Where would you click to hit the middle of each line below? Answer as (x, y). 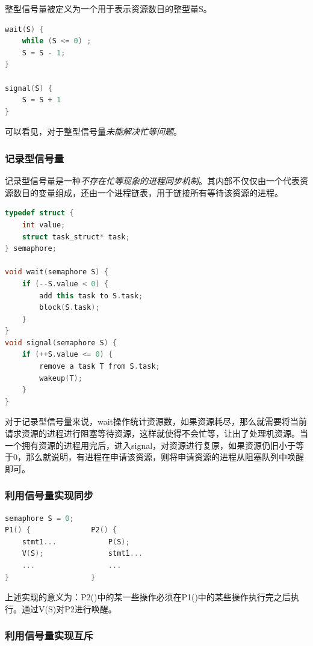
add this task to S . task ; (91, 296)
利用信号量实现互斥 (49, 635)
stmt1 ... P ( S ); (76, 542)
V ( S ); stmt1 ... (82, 554)
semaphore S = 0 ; (39, 518)
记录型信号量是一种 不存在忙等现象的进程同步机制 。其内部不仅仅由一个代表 (152, 181)
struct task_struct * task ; (76, 237)
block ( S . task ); (70, 308)
